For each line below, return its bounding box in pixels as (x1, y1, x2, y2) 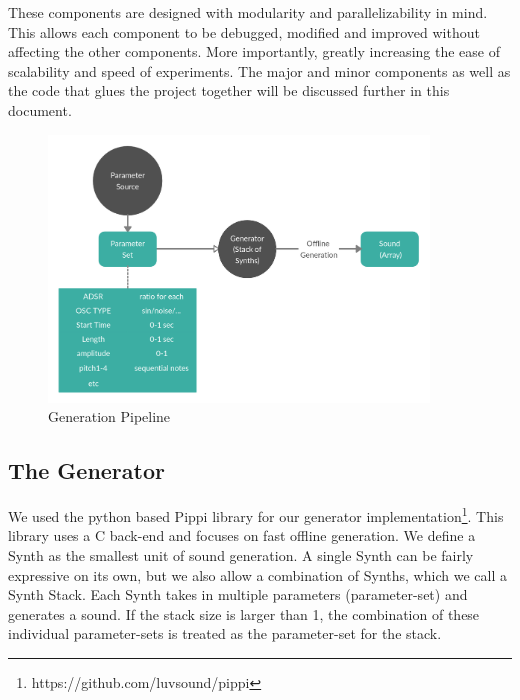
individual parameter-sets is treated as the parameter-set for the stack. (8, 623, 442, 644)
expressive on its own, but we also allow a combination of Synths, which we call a (8, 564, 507, 585)
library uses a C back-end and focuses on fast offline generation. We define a (8, 525, 476, 546)
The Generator (8, 455, 165, 486)
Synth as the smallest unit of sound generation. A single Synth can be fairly (8, 544, 474, 565)
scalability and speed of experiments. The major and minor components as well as (8, 60, 511, 81)
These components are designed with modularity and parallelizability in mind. (8, 2, 488, 22)
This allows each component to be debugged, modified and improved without (8, 21, 480, 42)
